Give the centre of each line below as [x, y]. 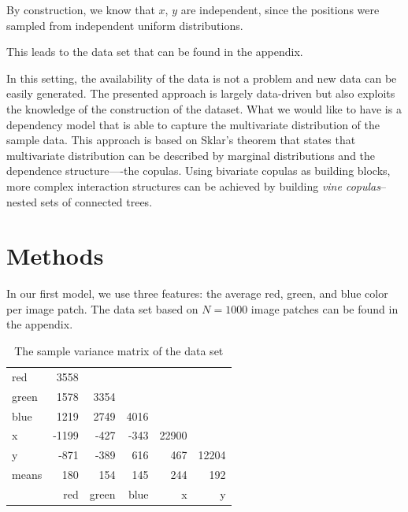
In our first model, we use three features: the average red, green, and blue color [197, 293]
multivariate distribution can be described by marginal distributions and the [191, 155]
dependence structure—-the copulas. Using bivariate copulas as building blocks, [198, 171]
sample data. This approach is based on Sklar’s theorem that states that [181, 140]
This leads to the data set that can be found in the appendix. [155, 52]
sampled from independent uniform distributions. [125, 25]
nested [22, 201]
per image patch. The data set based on [102, 308]
